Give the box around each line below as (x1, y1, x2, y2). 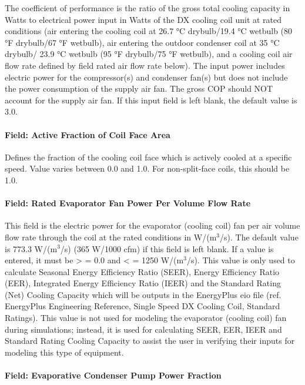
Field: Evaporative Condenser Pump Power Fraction (5, 369, 222, 381)
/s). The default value (220, 230, 299, 243)
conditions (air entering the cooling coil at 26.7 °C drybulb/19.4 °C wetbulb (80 (5, 25, 293, 37)
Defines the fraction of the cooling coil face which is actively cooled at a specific (5, 150, 292, 163)
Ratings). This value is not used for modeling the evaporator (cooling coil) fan (5, 312, 287, 324)
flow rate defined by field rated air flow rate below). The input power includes (5, 59, 285, 71)
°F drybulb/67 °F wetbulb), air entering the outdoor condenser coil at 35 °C (5, 36, 280, 48)
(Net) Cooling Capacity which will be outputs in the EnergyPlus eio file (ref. (5, 288, 281, 300)
